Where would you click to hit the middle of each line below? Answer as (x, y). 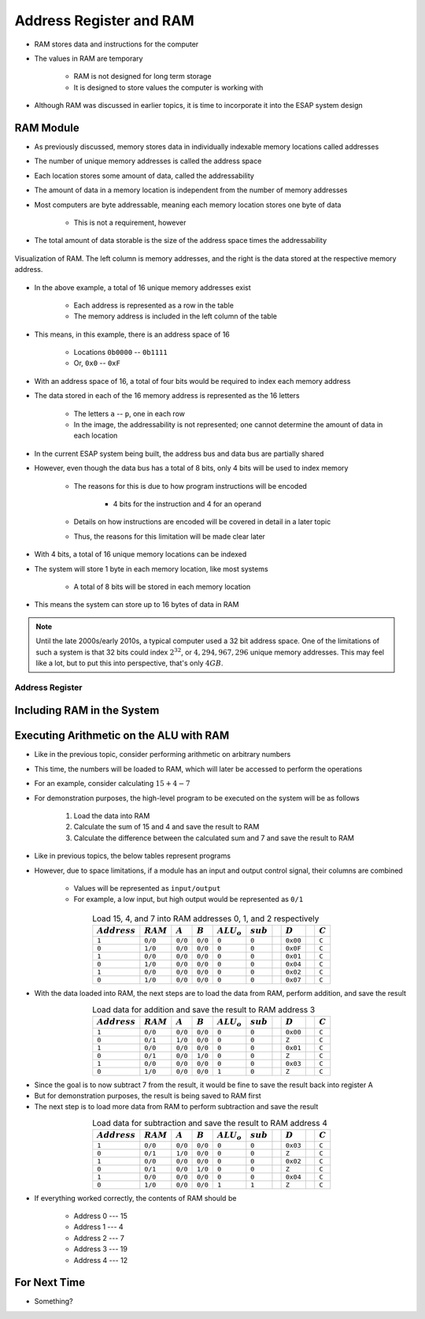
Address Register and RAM (104, 20)
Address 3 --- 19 (100, 1249)
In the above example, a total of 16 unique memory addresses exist (142, 287)
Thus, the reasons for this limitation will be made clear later (169, 536)
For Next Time (50, 1282)
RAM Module (47, 127)
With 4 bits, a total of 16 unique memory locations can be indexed (140, 554)
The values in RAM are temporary (89, 58)
